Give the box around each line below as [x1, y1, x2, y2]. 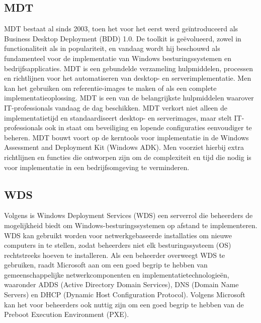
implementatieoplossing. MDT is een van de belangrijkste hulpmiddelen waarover [4, 92, 254, 103]
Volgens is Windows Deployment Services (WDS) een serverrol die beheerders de [4, 210, 253, 221]
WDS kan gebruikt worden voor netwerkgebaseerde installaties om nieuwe [4, 230, 232, 240]
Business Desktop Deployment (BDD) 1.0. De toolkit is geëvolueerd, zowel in [4, 33, 241, 43]
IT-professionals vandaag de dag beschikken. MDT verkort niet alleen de [4, 102, 227, 113]
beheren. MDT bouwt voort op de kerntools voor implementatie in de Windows [4, 132, 249, 142]
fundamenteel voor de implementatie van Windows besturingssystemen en [4, 52, 231, 63]
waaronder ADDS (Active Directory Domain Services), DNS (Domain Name [4, 279, 239, 290]
